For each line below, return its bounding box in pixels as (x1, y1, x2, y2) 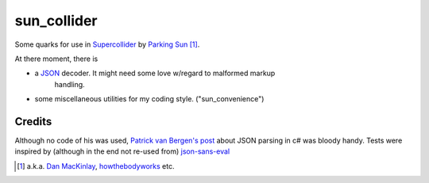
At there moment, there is (14, 54, 99, 63)
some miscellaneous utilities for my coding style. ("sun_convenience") (34, 94, 265, 104)
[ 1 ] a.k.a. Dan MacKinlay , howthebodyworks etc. (17, 161, 175, 170)
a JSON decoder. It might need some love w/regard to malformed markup (34, 68, 276, 78)
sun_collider (14, 12, 99, 29)
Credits (14, 115, 52, 128)
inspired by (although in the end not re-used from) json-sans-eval (14, 147, 230, 156)
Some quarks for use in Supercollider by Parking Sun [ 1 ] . (14, 40, 200, 49)
